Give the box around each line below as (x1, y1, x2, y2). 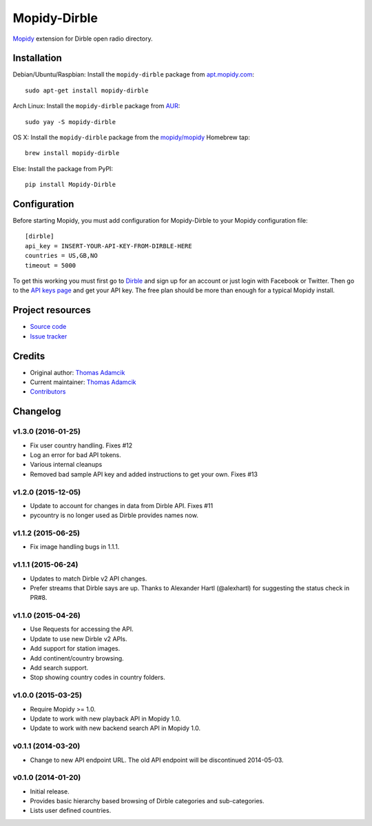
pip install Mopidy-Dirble (25, 181, 116, 189)
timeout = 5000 (25, 261, 76, 269)
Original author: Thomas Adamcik (30, 368, 125, 376)
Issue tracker (30, 332, 68, 341)
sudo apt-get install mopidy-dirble (25, 86, 149, 94)
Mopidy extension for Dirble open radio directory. (12, 34, 153, 43)
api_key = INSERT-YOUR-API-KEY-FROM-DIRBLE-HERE (25, 242, 192, 250)
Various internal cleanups (30, 461, 103, 469)
